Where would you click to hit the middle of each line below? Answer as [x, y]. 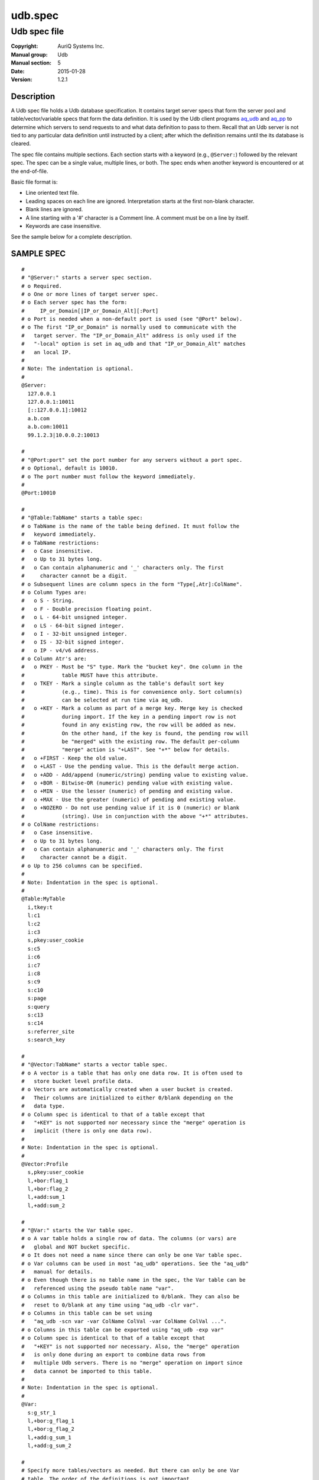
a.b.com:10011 [48, 427]
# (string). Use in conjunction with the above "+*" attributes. [135, 816]
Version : [22, 79]
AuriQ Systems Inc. [81, 46]
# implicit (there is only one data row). [87, 1131]
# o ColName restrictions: [61, 824]
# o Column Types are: [54, 592]
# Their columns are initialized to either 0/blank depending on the [127, 1098]
